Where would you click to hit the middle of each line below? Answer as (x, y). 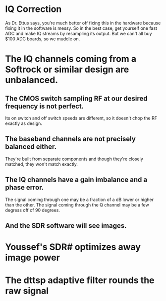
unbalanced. (32, 80)
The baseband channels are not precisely (71, 139)
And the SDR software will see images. (66, 226)
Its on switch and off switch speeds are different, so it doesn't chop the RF (81, 118)
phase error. (25, 188)
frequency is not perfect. (45, 106)
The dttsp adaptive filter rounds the (80, 280)
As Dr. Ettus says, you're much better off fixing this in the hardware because (83, 23)
